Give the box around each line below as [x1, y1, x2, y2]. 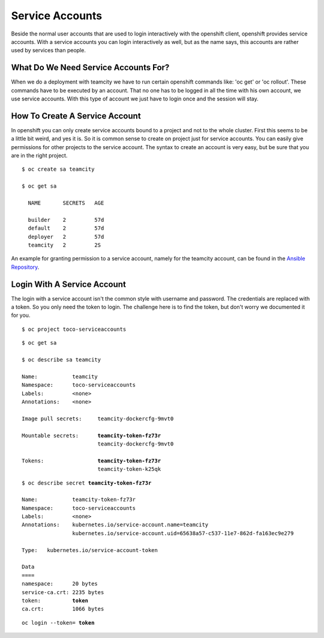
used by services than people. [11, 47, 86, 54]
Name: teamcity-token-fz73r [22, 496, 136, 503]
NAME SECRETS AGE [28, 200, 104, 207]
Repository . [11, 263, 40, 271]
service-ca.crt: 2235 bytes [22, 589, 104, 595]
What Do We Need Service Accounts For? [11, 63, 170, 73]
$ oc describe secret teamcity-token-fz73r [22, 479, 152, 486]
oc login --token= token [22, 619, 95, 626]
